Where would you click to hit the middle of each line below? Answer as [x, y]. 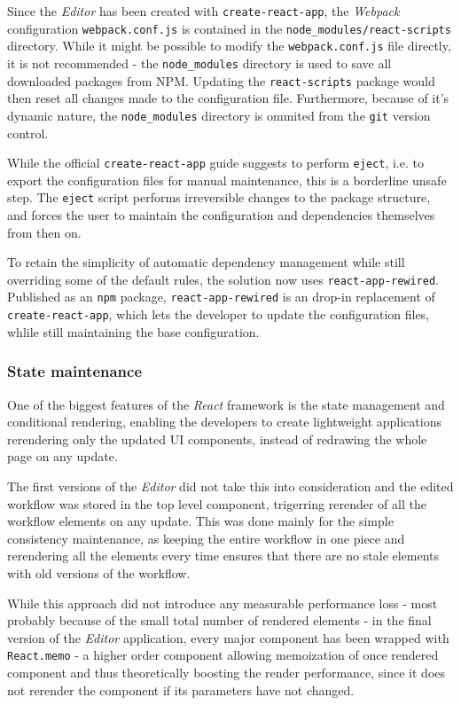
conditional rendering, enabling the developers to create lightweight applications [224, 422]
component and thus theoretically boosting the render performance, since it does [227, 672]
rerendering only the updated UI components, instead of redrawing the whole [217, 439]
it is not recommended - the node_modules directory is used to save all [199, 63]
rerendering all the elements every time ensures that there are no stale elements [223, 556]
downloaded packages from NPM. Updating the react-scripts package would [221, 80]
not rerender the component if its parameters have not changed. [181, 689]
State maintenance [75, 371]
